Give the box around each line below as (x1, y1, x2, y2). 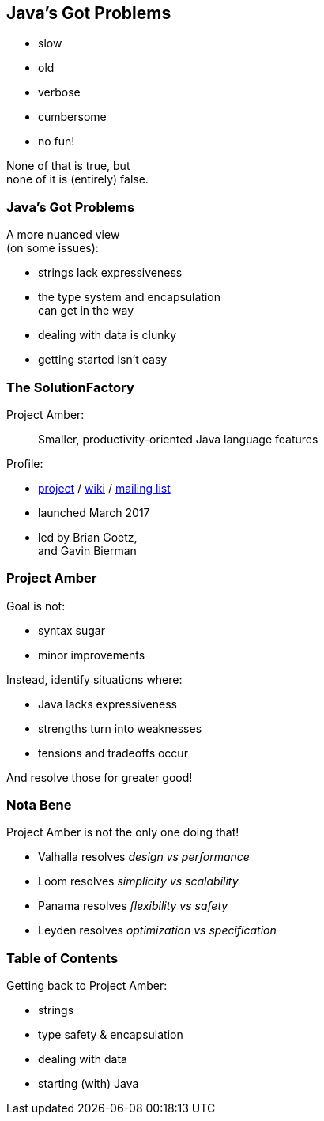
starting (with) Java (38, 1077, 139, 1091)
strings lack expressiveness (38, 266, 183, 280)
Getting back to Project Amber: (6, 979, 168, 993)
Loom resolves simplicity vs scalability (38, 874, 239, 889)
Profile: (6, 456, 43, 470)
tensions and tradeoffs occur (38, 745, 188, 760)
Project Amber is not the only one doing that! (6, 825, 239, 840)
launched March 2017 (38, 505, 150, 519)
